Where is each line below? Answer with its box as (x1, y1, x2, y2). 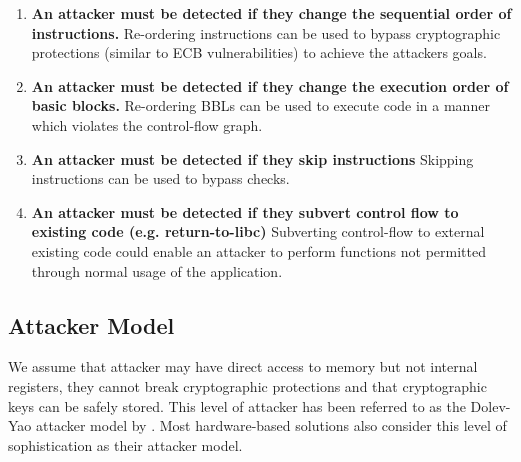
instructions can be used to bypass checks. (31, 168, 290, 189)
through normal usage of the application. (31, 260, 283, 281)
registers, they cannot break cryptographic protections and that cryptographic (8, 375, 487, 396)
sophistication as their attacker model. (8, 434, 243, 455)
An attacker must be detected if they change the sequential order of (31, 3, 512, 23)
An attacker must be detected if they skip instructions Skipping (31, 148, 474, 169)
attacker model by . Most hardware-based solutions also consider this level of (35, 415, 507, 436)
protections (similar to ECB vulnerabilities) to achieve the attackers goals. (31, 42, 487, 63)
